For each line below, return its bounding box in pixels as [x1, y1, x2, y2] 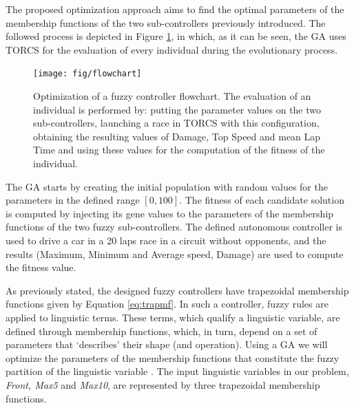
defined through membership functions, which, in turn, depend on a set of [6, 323, 317, 338]
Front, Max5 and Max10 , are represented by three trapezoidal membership [6, 377, 320, 391]
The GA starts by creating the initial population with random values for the [6, 179, 328, 193]
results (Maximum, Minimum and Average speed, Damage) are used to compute [6, 246, 344, 261]
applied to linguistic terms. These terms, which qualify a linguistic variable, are [6, 310, 340, 324]
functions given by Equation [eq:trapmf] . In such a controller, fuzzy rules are [6, 297, 329, 311]
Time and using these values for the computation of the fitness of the [33, 142, 325, 157]
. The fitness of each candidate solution [179, 193, 344, 207]
